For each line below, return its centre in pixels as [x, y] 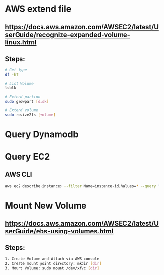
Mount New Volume [46, 205]
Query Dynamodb [42, 134]
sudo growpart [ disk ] [27, 101]
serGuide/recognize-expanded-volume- [68, 34]
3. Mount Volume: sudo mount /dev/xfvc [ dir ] [52, 268]
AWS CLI [19, 175]
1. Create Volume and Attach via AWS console [52, 259]
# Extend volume [21, 110]
